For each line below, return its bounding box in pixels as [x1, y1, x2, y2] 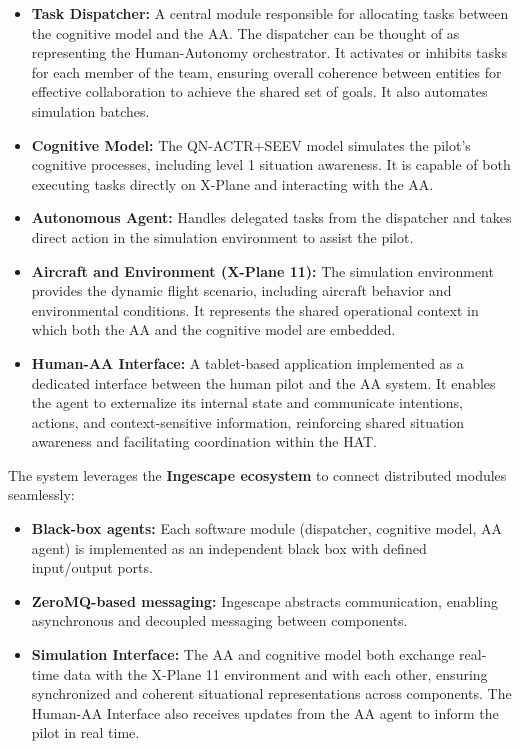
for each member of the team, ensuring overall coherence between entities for [31, 61, 502, 82]
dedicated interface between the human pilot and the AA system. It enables [31, 372, 496, 393]
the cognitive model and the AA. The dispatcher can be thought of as [31, 22, 460, 43]
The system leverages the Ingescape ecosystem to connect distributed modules [8, 464, 507, 485]
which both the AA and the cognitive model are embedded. [31, 319, 396, 340]
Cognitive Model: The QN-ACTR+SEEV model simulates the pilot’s [31, 134, 471, 155]
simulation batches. [31, 100, 150, 121]
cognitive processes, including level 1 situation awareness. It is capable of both [31, 154, 511, 175]
